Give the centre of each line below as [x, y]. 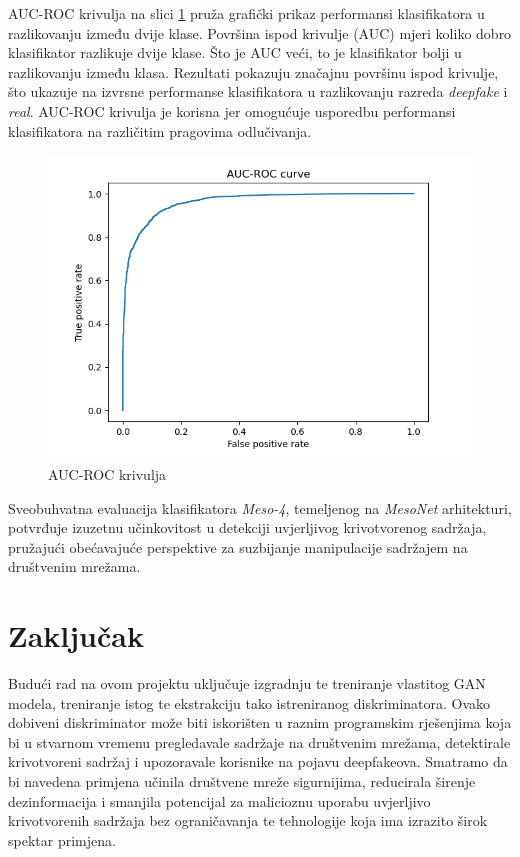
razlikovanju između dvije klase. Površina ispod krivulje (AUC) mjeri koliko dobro [260, 32]
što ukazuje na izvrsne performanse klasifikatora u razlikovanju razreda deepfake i [258, 91]
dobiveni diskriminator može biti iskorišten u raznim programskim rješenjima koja [260, 722]
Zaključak [76, 635]
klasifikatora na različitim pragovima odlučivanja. [160, 130]
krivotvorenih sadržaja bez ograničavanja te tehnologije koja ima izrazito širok [248, 820]
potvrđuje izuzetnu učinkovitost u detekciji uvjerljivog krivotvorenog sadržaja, [247, 527]
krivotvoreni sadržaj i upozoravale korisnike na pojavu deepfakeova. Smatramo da [258, 761]
